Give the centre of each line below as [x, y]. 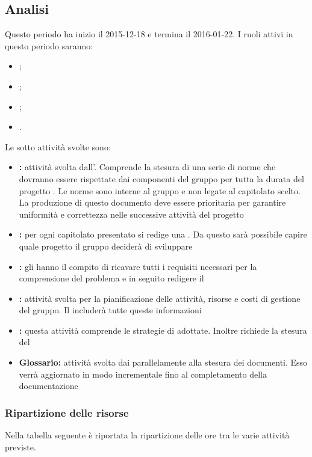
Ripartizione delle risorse [67, 412]
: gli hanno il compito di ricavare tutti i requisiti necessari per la [138, 266]
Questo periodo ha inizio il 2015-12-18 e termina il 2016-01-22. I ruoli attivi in [149, 34]
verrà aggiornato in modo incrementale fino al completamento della [143, 374]
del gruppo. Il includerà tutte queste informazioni [110, 310]
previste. [20, 446]
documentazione [48, 386]
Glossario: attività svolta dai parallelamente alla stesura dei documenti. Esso [163, 362]
